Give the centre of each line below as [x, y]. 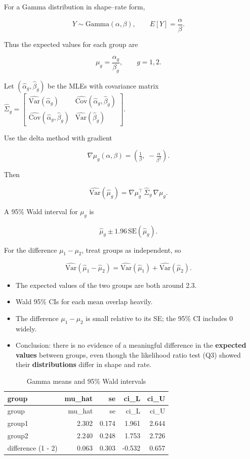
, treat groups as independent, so [131, 250]
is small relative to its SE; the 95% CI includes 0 [159, 318]
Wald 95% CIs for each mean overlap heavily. [84, 301]
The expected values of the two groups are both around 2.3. [106, 285]
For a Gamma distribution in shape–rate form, [75, 6]
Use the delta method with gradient [58, 137]
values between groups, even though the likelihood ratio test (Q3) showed [128, 354]
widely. [26, 328]
